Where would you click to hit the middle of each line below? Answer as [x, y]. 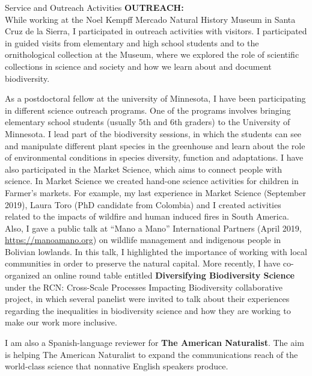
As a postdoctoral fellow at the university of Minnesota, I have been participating [155, 98]
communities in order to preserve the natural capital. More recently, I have [143, 263]
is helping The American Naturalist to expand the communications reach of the [151, 354]
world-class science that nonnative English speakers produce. [117, 366]
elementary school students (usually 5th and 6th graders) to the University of [148, 122]
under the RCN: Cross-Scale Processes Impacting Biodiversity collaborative [144, 287]
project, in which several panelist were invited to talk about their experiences [147, 299]
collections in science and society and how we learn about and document [138, 66]
